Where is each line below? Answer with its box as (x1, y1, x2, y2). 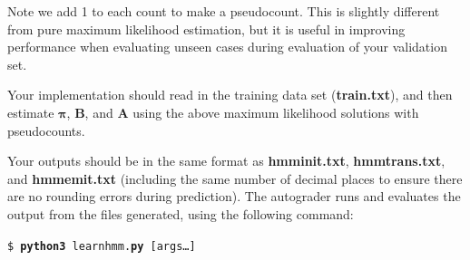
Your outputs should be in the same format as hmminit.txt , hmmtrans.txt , (7, 151, 446, 170)
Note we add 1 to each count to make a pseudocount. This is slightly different (7, 2, 440, 20)
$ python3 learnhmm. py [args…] (7, 239, 196, 253)
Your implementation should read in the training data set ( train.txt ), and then (7, 85, 453, 104)
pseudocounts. (7, 120, 85, 140)
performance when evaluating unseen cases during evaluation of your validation (7, 37, 447, 56)
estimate (7, 102, 54, 121)
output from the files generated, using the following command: (7, 204, 354, 223)
